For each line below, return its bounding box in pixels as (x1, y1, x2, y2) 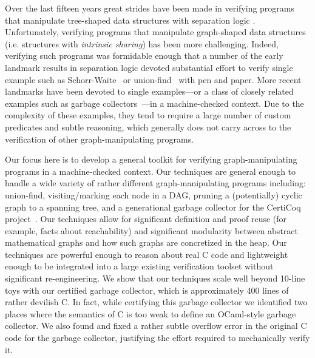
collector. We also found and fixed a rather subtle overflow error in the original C (5, 319, 307, 332)
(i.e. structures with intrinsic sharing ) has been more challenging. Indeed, (5, 37, 279, 50)
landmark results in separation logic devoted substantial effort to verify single (5, 61, 293, 73)
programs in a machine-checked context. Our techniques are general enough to (5, 164, 296, 177)
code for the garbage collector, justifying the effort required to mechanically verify (5, 331, 310, 344)
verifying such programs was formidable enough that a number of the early (5, 49, 283, 62)
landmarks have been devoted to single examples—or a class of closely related (5, 85, 294, 98)
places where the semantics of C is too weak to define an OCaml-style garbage (5, 307, 296, 320)
